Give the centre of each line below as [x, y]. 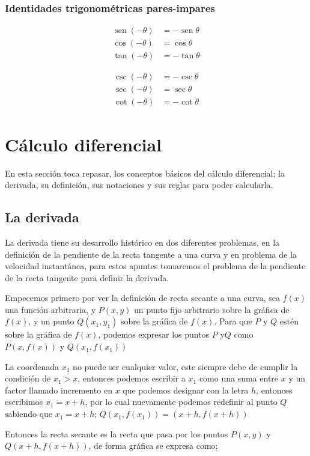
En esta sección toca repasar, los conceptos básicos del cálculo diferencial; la [145, 173]
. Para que [233, 321]
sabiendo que [29, 414]
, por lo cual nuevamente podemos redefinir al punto [181, 402]
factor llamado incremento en [59, 390]
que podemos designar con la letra [186, 390]
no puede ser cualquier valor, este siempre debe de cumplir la [185, 366]
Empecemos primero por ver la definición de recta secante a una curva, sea [142, 298]
